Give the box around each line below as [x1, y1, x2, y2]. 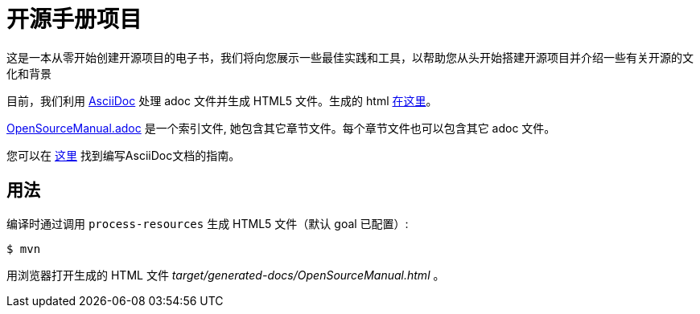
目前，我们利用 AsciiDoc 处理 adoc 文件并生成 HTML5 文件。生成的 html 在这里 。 [6, 93, 438, 108]
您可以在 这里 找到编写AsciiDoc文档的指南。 [6, 148, 241, 162]
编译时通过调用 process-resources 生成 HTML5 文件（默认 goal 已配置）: [6, 216, 409, 230]
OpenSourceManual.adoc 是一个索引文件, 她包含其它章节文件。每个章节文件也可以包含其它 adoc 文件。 [6, 120, 556, 135]
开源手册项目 [6, 6, 142, 33]
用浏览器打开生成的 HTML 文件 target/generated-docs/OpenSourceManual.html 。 [6, 267, 445, 282]
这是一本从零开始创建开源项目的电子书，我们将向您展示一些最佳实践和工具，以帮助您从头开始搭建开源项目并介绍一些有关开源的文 [6, 50, 694, 64]
